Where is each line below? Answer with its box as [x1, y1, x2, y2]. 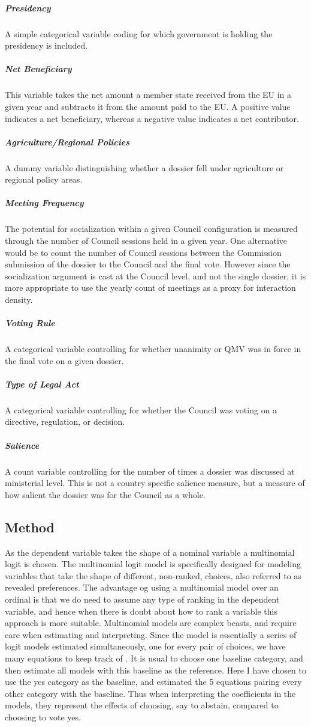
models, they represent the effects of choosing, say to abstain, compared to [5, 699, 279, 711]
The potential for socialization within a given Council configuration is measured [5, 222, 298, 235]
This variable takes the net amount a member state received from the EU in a [5, 88, 292, 101]
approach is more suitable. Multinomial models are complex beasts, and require [5, 616, 297, 629]
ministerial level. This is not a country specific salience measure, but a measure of [5, 476, 305, 489]
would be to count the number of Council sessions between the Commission [5, 246, 282, 258]
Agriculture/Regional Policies [5, 135, 130, 148]
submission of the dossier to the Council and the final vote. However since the [5, 258, 291, 270]
